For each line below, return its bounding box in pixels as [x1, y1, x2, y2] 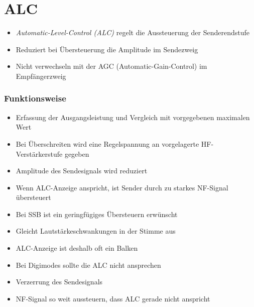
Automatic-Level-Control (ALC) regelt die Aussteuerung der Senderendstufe [16, 27, 249, 38]
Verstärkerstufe [16, 148, 63, 159]
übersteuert [16, 192, 51, 202]
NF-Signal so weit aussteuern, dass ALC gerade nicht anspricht [16, 293, 210, 303]
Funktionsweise [4, 92, 66, 105]
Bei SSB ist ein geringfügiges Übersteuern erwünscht [16, 209, 178, 219]
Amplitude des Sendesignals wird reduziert [16, 165, 148, 176]
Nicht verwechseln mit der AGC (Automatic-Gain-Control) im [16, 61, 207, 71]
